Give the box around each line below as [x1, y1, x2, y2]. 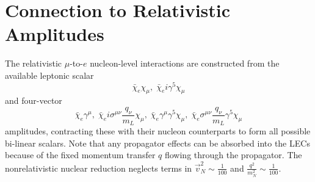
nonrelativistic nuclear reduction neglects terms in [5, 161, 192, 174]
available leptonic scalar [5, 68, 94, 81]
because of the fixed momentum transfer [5, 148, 156, 161]
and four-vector [5, 94, 62, 107]
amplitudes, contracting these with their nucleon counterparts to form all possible [5, 125, 311, 137]
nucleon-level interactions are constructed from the [90, 57, 280, 70]
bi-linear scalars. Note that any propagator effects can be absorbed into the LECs [5, 136, 310, 149]
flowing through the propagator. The [164, 148, 302, 161]
